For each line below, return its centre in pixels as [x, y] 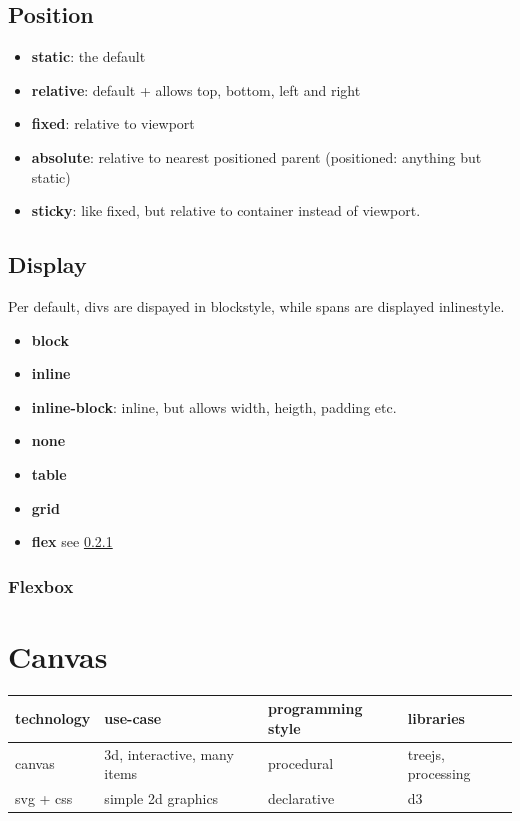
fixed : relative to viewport [113, 123]
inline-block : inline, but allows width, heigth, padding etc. [214, 406]
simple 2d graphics [161, 798]
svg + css [44, 798]
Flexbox [41, 585]
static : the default [88, 56]
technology [53, 717]
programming [315, 708]
